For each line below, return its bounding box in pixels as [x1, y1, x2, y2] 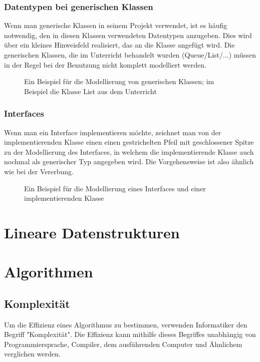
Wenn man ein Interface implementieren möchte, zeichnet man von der [4, 127, 221, 137]
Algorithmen [4, 261, 93, 282]
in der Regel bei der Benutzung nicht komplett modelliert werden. [4, 59, 206, 70]
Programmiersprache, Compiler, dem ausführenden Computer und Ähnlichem [4, 338, 242, 349]
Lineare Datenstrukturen [4, 222, 180, 242]
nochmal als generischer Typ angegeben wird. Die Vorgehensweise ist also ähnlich [4, 156, 254, 167]
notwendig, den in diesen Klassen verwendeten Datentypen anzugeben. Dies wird [4, 30, 252, 40]
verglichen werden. [4, 348, 61, 359]
